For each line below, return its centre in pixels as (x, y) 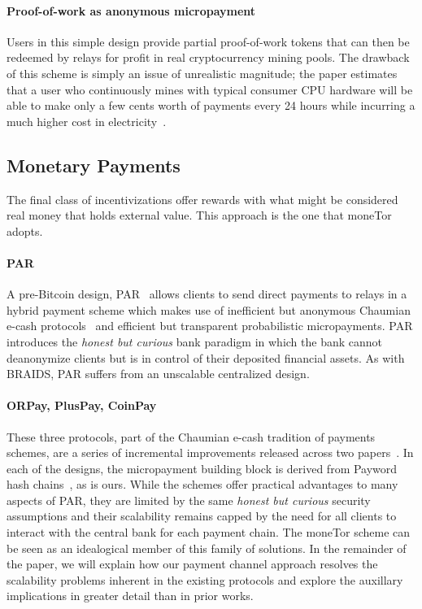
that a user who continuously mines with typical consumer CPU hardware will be (210, 89)
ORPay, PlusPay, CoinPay (82, 405)
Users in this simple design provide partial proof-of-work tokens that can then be (208, 41)
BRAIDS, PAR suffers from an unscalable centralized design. (158, 374)
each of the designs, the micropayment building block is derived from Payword (202, 468)
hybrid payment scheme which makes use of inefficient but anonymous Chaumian (209, 309)
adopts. (25, 231)
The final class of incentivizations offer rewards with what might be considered (202, 199)
